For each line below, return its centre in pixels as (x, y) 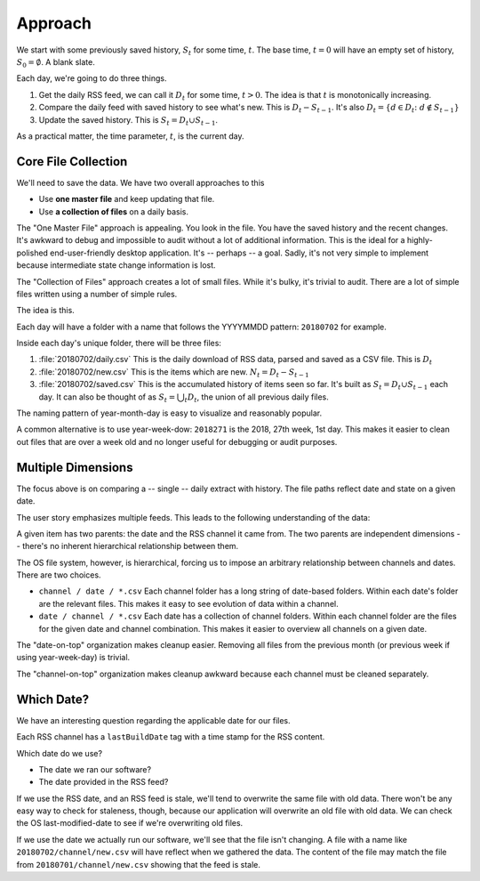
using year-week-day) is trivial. (73, 658)
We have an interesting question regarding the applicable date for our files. (153, 720)
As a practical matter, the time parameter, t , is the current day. (130, 136)
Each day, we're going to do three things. (92, 78)
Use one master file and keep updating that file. (127, 199)
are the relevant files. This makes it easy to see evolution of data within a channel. (188, 603)
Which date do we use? (59, 753)
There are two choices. (59, 575)
